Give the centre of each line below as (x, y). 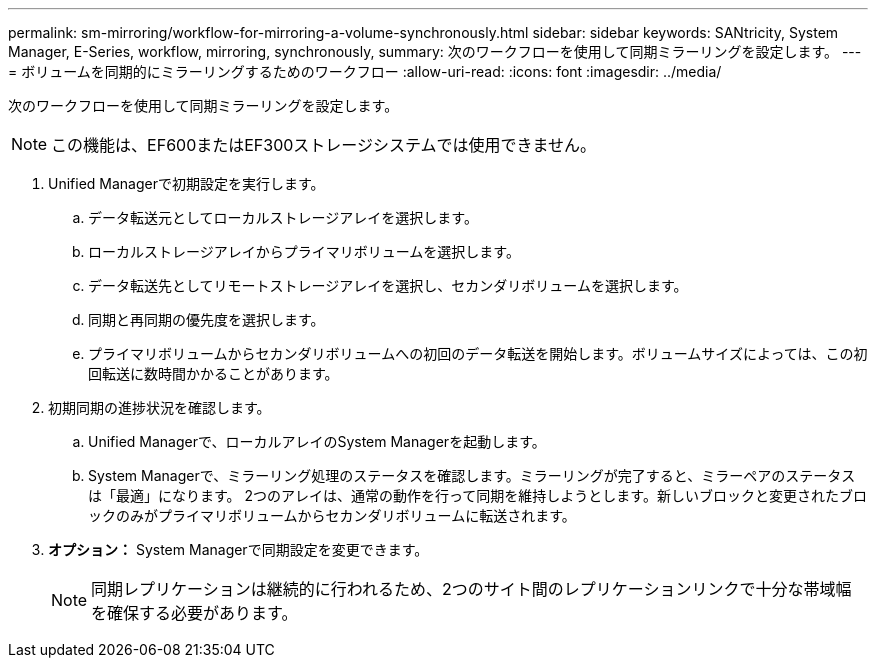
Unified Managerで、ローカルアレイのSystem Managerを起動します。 (317, 441)
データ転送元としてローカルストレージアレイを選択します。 (283, 217)
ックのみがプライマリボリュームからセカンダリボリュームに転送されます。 (332, 515)
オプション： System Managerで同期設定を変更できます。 (238, 549)
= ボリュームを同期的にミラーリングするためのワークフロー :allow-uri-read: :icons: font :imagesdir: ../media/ (365, 71)
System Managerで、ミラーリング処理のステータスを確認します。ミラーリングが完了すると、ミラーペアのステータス (472, 475)
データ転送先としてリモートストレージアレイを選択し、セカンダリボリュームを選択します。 (388, 285)
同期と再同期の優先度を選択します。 (206, 319)
